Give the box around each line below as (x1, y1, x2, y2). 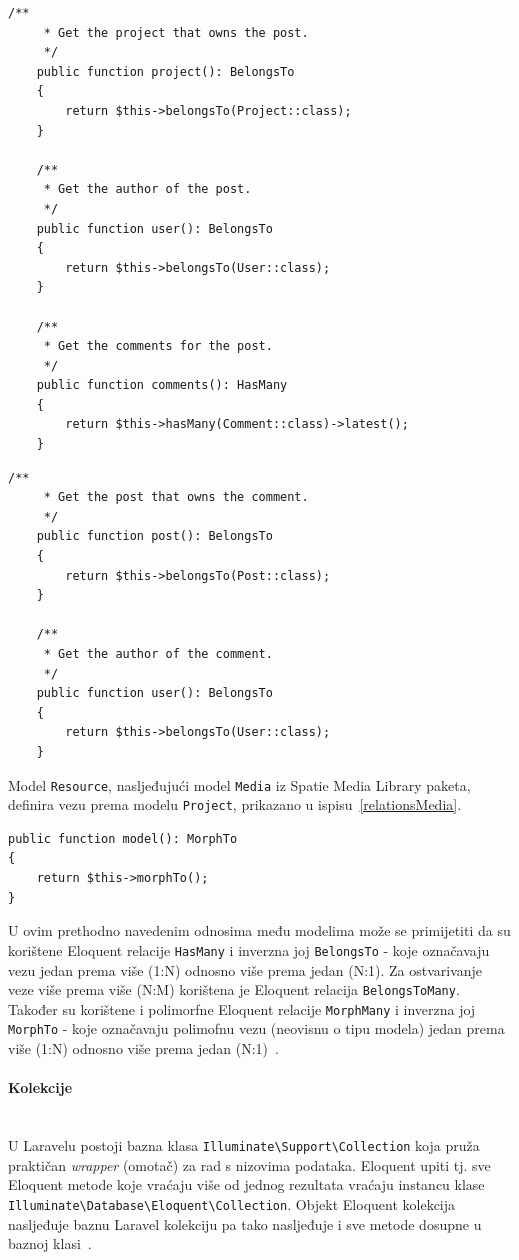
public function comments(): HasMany (36, 378, 288, 393)
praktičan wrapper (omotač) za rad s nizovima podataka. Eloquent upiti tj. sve (8, 1154, 491, 1175)
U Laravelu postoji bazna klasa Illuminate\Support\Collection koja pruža (8, 1135, 480, 1156)
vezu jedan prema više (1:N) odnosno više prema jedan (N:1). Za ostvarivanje (8, 959, 483, 980)
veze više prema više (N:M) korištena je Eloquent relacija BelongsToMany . (8, 979, 460, 1000)
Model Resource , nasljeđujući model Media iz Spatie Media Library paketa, (8, 774, 471, 795)
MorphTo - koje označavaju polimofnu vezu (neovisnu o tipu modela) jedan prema (8, 1018, 505, 1039)
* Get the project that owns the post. (43, 25, 309, 40)
